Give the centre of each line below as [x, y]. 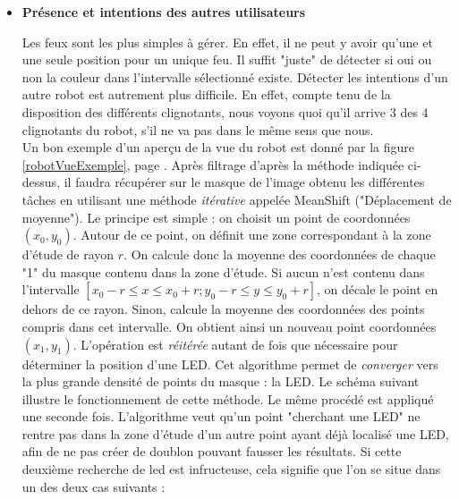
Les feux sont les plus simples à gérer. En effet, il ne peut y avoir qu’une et [227, 42]
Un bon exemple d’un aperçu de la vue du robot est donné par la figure [218, 147]
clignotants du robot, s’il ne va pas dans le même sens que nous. [198, 129]
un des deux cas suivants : [93, 486]
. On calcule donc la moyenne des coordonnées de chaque [280, 254]
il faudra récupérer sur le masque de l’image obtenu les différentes [244, 182]
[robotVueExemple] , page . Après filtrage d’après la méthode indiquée [213, 164]
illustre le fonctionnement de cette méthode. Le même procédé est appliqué [228, 398]
